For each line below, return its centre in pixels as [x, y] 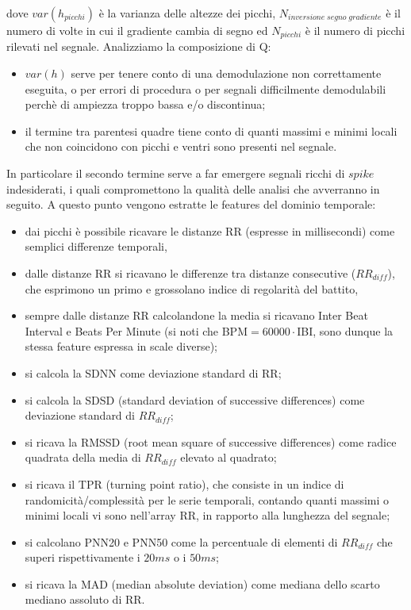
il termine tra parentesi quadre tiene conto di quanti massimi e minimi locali [211, 130]
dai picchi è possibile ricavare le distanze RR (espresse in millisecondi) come [210, 230]
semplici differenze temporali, [96, 246]
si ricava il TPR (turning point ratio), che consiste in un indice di [184, 483]
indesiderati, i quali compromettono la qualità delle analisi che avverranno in [193, 188]
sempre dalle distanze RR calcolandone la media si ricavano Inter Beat [196, 315]
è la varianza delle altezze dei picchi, [187, 13]
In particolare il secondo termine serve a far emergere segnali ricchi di [176, 173]
